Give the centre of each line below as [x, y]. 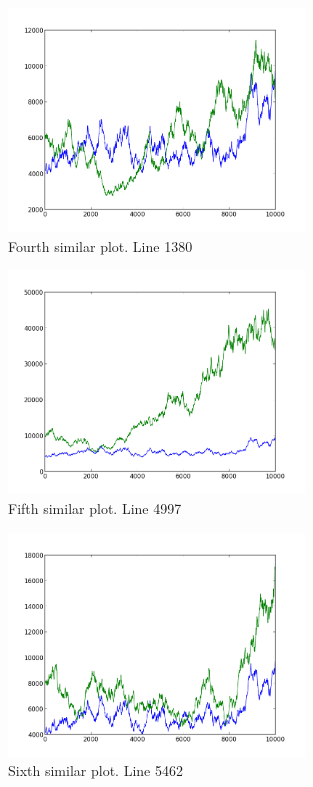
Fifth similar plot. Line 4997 [95, 508]
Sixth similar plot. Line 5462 [95, 770]
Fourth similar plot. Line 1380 [100, 245]
